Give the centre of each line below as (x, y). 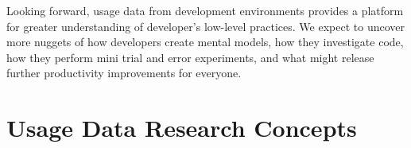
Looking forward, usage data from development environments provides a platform (205, 10)
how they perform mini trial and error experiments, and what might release (190, 57)
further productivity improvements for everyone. (124, 73)
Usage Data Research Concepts (182, 128)
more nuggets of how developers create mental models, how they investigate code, (205, 42)
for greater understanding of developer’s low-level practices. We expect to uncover (205, 26)
